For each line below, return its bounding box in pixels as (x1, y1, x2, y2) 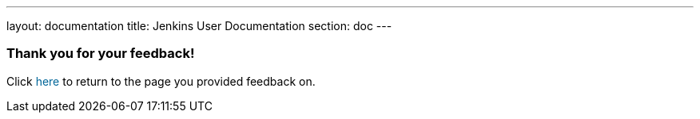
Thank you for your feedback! (6, 45, 195, 62)
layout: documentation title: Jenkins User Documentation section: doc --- (6, 19, 392, 33)
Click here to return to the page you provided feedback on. (6, 74, 316, 88)
